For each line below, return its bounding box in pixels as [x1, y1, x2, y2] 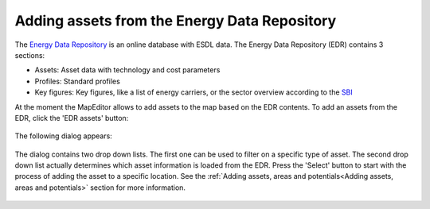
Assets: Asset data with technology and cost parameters [34, 65, 221, 75]
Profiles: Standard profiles [34, 76, 121, 86]
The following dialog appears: [14, 131, 113, 141]
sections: [14, 50, 45, 60]
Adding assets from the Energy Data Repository [14, 12, 337, 29]
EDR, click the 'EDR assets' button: [14, 113, 129, 122]
